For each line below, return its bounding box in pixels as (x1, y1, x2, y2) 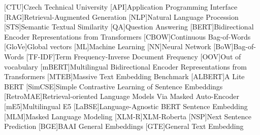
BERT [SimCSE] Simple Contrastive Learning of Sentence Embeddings (4, 81, 223, 91)
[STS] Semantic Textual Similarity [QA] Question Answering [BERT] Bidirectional (4, 21, 254, 32)
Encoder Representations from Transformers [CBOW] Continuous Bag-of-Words (4, 31, 251, 42)
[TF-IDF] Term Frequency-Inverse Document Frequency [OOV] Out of (26, 51, 241, 61)
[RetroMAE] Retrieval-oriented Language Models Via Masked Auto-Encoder (4, 91, 239, 102)
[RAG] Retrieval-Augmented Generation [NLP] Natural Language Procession (4, 11, 239, 22)
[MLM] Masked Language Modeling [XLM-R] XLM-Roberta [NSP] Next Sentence (4, 111, 251, 121)
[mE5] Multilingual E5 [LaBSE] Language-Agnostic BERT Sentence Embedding (4, 100, 248, 111)
